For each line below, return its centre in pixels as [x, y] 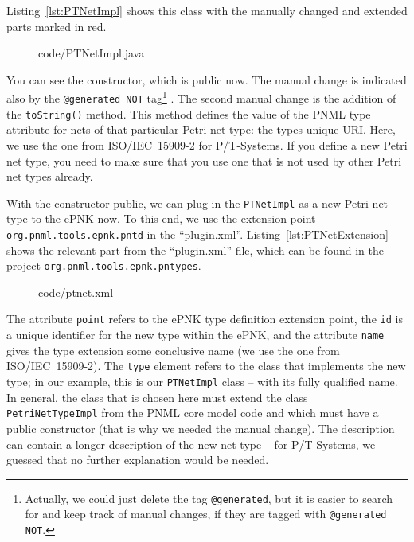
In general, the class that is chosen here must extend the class [157, 397]
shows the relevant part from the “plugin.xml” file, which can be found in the [195, 250]
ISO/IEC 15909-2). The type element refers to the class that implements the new [206, 366]
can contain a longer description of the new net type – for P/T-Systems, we [191, 444]
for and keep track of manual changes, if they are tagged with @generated [206, 514]
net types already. [50, 176]
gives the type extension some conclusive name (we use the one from [173, 350]
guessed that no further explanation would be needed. [138, 460]
